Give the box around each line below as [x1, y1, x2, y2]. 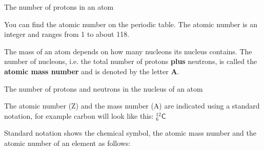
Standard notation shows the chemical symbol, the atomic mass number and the [4, 127, 257, 138]
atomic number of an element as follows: [4, 137, 131, 148]
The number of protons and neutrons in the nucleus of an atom [4, 83, 203, 94]
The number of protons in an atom [4, 2, 114, 12]
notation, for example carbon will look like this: [4, 110, 154, 121]
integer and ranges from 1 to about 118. [4, 29, 130, 39]
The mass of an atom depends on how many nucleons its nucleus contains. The [4, 46, 252, 56]
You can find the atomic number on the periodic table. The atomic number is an [4, 18, 258, 29]
